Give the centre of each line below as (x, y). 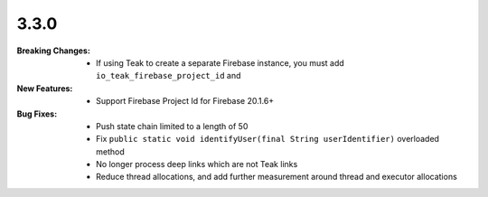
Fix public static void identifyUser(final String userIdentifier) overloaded (268, 139)
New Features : (45, 88)
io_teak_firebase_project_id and (169, 76)
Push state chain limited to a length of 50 (172, 126)
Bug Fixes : (37, 114)
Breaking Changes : (53, 51)
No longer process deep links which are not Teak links (197, 164)
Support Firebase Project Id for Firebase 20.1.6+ (185, 101)
